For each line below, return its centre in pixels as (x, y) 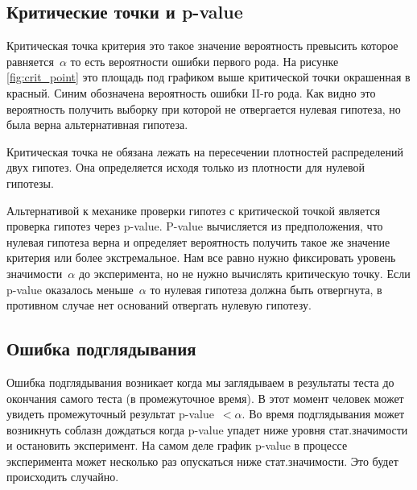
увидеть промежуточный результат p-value (110, 414)
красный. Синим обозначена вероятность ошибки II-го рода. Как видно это (191, 92)
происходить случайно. (63, 477)
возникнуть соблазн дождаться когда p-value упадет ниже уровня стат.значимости (207, 429)
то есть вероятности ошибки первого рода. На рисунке (204, 61)
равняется (30, 61)
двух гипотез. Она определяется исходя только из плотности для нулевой (186, 167)
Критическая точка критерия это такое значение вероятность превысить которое (202, 46)
